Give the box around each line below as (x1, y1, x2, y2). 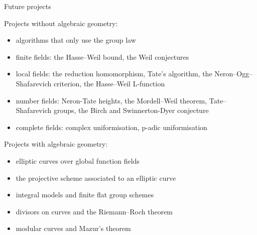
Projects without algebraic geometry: (4, 18, 118, 28)
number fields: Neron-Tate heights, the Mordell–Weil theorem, (16, 95, 207, 105)
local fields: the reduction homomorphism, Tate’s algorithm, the (16, 68, 212, 79)
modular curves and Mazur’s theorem (16, 223, 131, 233)
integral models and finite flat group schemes (16, 189, 154, 200)
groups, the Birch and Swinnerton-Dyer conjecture (53, 105, 209, 115)
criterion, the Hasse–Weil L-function (53, 78, 165, 88)
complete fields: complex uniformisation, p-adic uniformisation (16, 122, 207, 132)
